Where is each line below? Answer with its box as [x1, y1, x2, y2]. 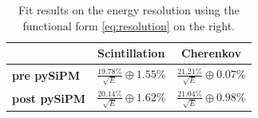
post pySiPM [12, 90, 86, 107]
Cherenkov [181, 45, 241, 61]
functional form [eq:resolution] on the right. [22, 17, 235, 33]
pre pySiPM [12, 67, 81, 84]
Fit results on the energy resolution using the [18, 2, 240, 18]
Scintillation [97, 45, 165, 61]
